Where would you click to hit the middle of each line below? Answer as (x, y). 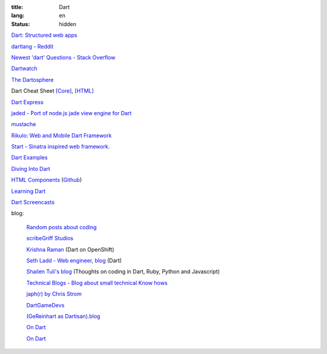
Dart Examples (29, 158)
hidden (68, 24)
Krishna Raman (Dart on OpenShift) (70, 249)
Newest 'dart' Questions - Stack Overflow (63, 57)
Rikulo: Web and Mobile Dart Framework (61, 135)
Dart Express (27, 102)
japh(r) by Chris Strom (54, 294)
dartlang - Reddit (32, 46)
